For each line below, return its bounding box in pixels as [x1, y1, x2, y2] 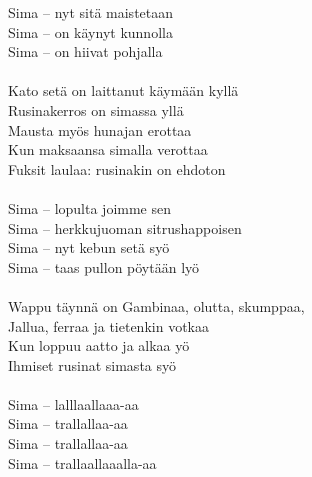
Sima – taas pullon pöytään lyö [8, 256, 200, 277]
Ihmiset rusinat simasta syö [8, 354, 177, 375]
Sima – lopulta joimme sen [8, 197, 172, 218]
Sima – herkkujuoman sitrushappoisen [8, 217, 242, 238]
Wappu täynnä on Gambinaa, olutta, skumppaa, [8, 295, 305, 316]
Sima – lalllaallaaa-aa [8, 393, 139, 414]
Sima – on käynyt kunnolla [8, 21, 173, 42]
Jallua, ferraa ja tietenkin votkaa [8, 315, 209, 336]
